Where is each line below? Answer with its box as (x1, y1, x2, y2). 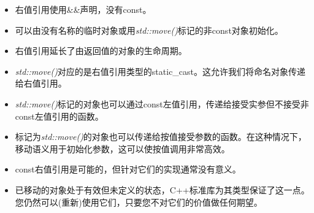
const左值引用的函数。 (15, 109, 104, 122)
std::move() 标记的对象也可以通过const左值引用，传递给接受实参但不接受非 (15, 97, 309, 110)
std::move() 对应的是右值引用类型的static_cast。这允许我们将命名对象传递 (15, 64, 306, 77)
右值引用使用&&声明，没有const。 (15, 3, 151, 15)
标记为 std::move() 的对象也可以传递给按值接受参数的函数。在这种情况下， (15, 130, 307, 143)
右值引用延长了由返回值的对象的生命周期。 (15, 44, 187, 57)
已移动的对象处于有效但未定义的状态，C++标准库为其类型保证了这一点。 (15, 183, 310, 196)
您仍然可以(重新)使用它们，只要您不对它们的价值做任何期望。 (15, 195, 262, 208)
